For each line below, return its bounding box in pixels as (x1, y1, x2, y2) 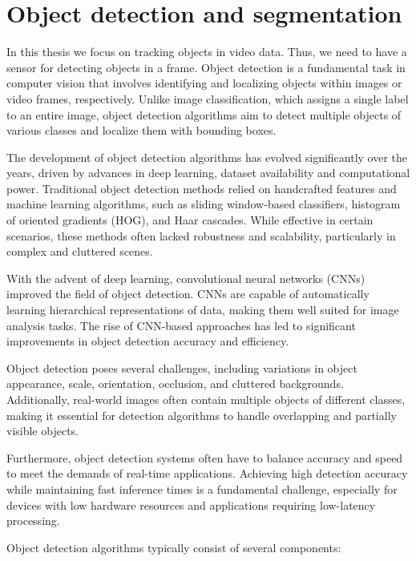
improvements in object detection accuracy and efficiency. (6, 333, 289, 349)
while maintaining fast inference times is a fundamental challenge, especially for (6, 480, 398, 497)
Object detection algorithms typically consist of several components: (6, 539, 341, 555)
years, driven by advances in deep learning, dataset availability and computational (6, 164, 410, 181)
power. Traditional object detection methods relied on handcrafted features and (6, 180, 397, 196)
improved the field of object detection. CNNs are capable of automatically (6, 285, 370, 302)
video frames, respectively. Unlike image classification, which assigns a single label (6, 90, 409, 107)
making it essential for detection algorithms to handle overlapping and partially (6, 406, 397, 423)
